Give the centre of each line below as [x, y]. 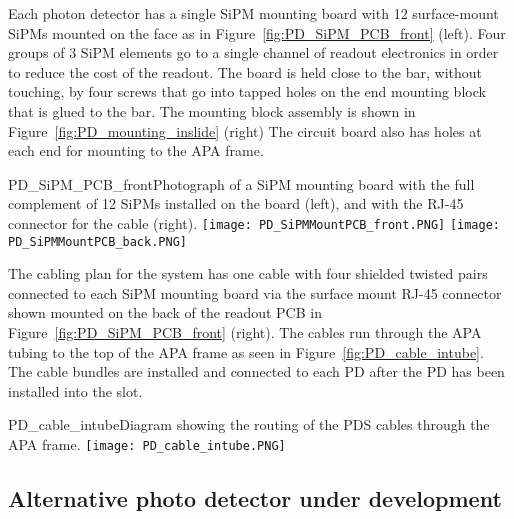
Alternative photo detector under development [255, 498]
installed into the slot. [75, 390]
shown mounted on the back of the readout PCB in [165, 312]
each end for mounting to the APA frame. [136, 150]
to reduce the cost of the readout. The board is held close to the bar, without [245, 71]
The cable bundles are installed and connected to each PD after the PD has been [256, 371]
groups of [36, 52]
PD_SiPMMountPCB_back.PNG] [97, 241]
